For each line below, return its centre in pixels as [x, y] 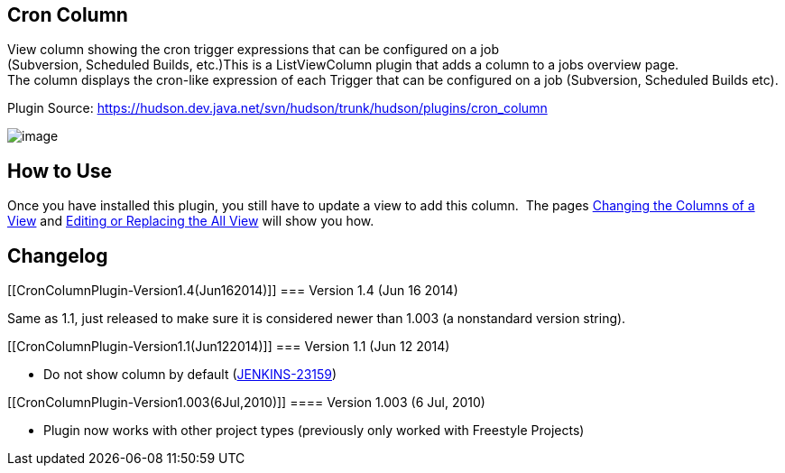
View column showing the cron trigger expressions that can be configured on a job [253, 50]
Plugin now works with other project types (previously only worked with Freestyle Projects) [314, 431]
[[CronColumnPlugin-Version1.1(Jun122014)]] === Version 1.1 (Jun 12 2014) [229, 347]
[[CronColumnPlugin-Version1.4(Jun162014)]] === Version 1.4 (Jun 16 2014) [233, 291]
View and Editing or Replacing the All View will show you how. [191, 221]
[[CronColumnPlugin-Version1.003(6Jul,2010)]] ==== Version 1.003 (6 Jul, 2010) [246, 403]
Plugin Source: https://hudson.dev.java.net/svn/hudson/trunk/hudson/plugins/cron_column [277, 108]
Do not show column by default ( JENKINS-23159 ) [190, 375]
